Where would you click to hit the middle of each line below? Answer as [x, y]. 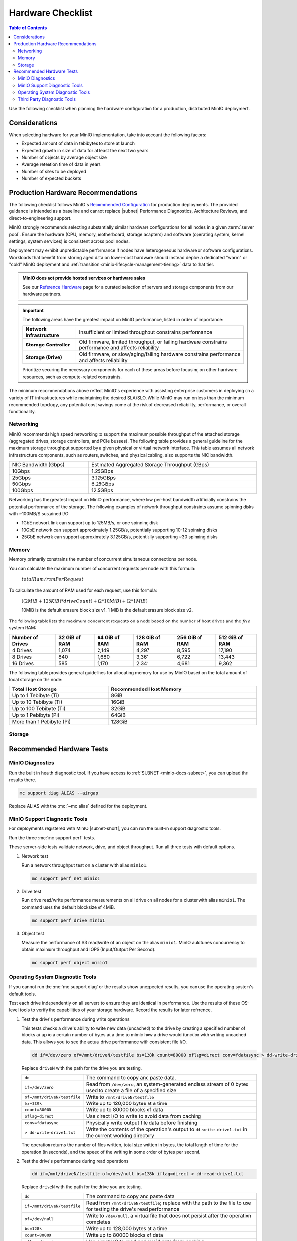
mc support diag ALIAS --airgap [59, 793]
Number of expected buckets [51, 178]
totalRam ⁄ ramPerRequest [52, 579]
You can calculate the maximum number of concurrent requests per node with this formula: [102, 568]
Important [33, 310]
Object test [33, 933]
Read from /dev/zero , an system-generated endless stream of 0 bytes [167, 1084]
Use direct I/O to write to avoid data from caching [144, 1116]
